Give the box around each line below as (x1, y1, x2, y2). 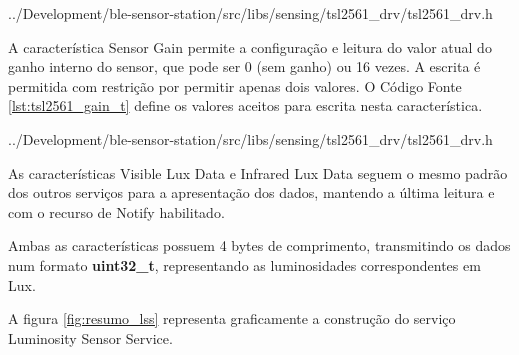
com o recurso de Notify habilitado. (8, 201, 225, 222)
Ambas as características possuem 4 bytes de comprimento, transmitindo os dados (8, 235, 511, 256)
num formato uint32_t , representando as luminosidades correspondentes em (8, 254, 481, 275)
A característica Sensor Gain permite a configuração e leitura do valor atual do (8, 36, 492, 57)
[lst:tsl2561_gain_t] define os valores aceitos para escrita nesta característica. (8, 95, 483, 116)
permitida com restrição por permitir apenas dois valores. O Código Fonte (8, 75, 462, 96)
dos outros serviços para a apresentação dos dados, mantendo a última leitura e (8, 182, 495, 203)
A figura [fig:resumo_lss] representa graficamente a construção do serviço (8, 308, 456, 329)
